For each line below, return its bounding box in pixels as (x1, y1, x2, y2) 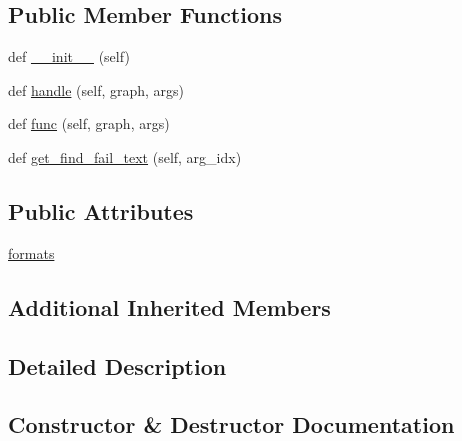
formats (8, 242, 55, 263)
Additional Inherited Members (8, 291, 331, 322)
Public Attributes (8, 195, 194, 226)
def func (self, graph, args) (8, 113, 170, 134)
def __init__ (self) (8, 46, 130, 67)
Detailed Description (8, 350, 227, 381)
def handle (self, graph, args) (8, 79, 185, 100)
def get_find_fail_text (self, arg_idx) (8, 146, 242, 167)
